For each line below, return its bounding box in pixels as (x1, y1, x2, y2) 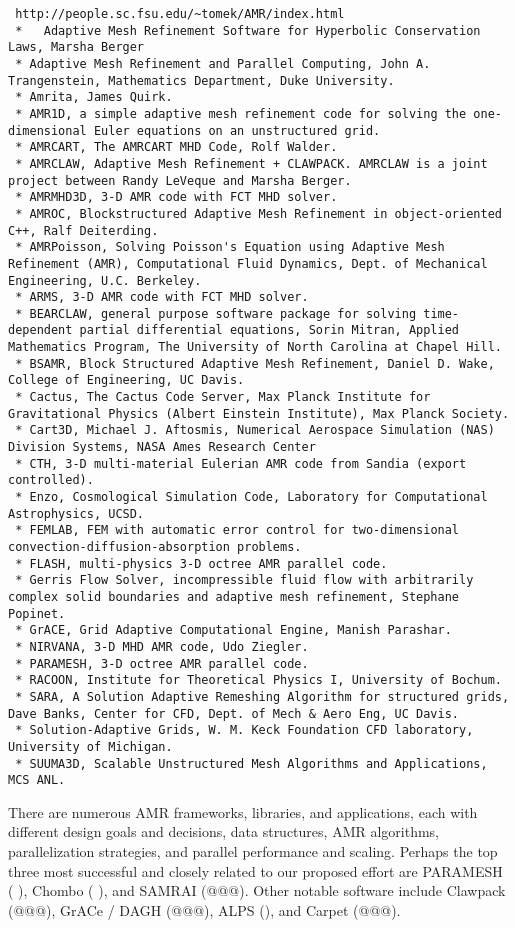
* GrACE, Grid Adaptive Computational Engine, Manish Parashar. (15, 623, 452, 638)
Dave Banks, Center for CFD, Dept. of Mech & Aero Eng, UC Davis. (8, 706, 460, 721)
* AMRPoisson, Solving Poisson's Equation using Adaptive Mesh (15, 240, 445, 255)
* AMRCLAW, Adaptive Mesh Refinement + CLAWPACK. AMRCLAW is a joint (15, 156, 488, 171)
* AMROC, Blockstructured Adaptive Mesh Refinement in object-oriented (15, 206, 502, 221)
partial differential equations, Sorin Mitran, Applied (79, 323, 460, 338)
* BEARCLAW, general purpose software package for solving (15, 306, 417, 321)
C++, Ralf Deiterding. (8, 223, 159, 238)
